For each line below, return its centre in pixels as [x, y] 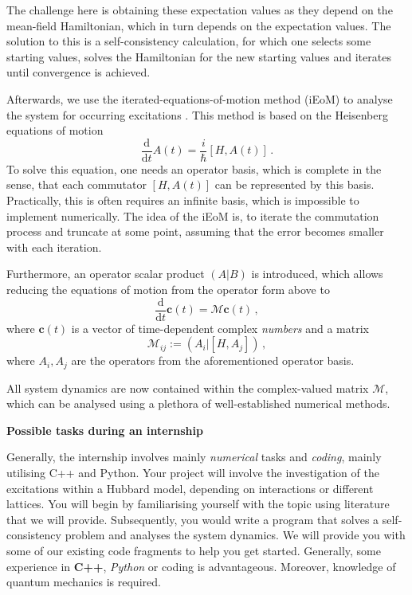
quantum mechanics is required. [84, 582]
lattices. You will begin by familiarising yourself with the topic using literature [198, 504]
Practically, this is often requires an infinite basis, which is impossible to [183, 200]
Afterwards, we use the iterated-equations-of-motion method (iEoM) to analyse [200, 98]
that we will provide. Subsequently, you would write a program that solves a [193, 519]
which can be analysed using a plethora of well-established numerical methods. [198, 403]
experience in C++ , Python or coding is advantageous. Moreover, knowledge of [201, 566]
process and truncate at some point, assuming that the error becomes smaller [195, 231]
